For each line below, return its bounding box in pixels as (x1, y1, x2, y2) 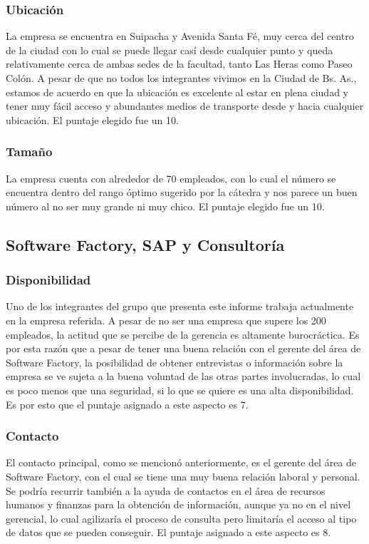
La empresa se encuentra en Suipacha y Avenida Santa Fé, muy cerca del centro (6, 29, 354, 43)
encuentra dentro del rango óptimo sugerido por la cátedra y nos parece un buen (6, 185, 358, 200)
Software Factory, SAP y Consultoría (6, 233, 285, 255)
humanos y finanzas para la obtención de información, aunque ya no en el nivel (6, 497, 351, 512)
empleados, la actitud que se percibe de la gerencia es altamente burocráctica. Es (6, 327, 360, 342)
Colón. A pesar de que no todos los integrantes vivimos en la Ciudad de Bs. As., (6, 71, 357, 85)
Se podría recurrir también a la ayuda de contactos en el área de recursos (6, 483, 326, 498)
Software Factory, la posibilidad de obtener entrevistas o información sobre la (6, 354, 343, 369)
